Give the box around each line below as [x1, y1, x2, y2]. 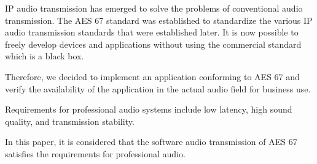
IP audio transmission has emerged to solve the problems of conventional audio [5, 2, 303, 14]
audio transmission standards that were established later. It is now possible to [5, 26, 299, 39]
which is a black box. [5, 50, 84, 62]
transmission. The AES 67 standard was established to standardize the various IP [5, 13, 313, 26]
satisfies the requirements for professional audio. [5, 147, 186, 160]
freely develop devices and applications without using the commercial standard [5, 37, 302, 50]
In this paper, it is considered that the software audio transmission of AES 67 [5, 135, 297, 148]
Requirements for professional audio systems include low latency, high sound [5, 103, 292, 116]
